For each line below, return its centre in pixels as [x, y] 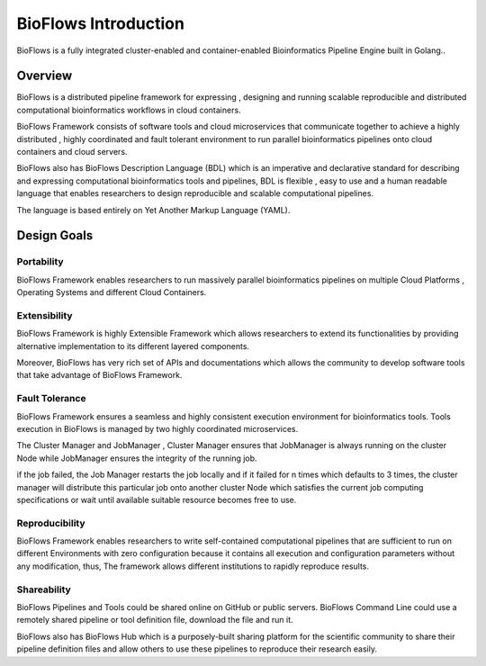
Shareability [44, 589]
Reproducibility [51, 523]
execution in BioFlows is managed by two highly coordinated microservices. [157, 428]
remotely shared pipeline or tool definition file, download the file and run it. [155, 620]
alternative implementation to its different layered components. [133, 346]
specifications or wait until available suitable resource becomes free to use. [157, 499]
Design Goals [55, 235]
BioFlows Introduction [100, 23]
